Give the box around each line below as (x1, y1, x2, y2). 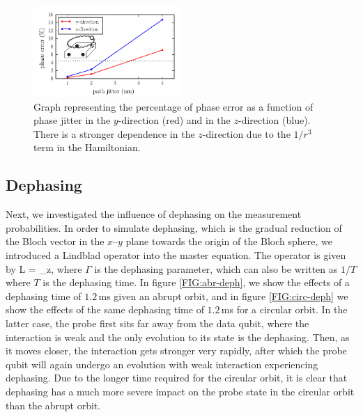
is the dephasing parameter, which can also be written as (94, 261, 338, 276)
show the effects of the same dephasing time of (6, 302, 204, 317)
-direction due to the (202, 126, 291, 141)
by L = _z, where (6, 261, 82, 276)
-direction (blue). (238, 113, 311, 127)
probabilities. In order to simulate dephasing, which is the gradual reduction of (6, 220, 342, 235)
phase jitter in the (33, 113, 111, 127)
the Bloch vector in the (6, 234, 105, 249)
